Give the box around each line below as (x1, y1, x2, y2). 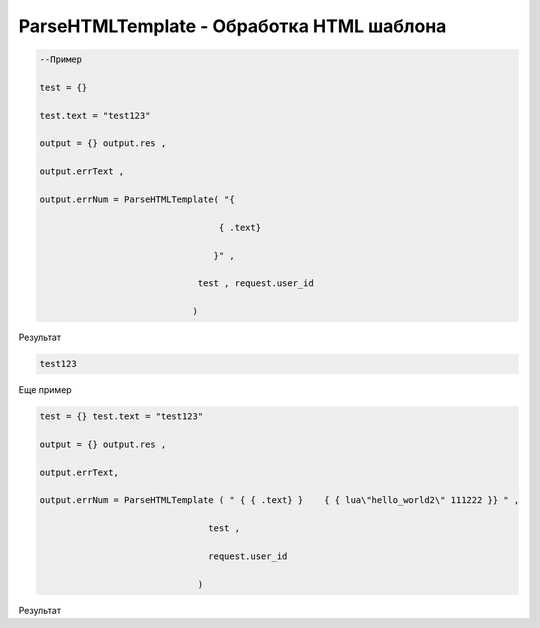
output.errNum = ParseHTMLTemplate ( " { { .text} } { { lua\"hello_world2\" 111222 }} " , (39, 495, 520, 506)
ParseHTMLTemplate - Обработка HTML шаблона (18, 15, 447, 37)
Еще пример (18, 384, 72, 396)
